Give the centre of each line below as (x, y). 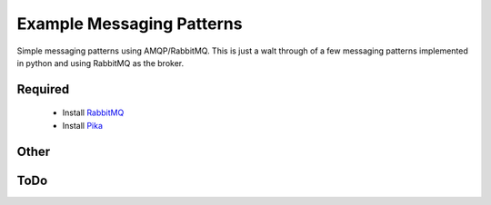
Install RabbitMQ (93, 112)
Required (43, 89)
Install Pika (83, 125)
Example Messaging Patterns (130, 24)
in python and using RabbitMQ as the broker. (100, 63)
